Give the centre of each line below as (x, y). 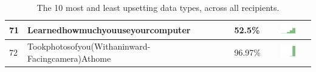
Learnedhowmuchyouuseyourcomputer (109, 29)
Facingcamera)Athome (69, 58)
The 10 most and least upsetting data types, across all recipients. (158, 7)
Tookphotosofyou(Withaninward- (89, 46)
